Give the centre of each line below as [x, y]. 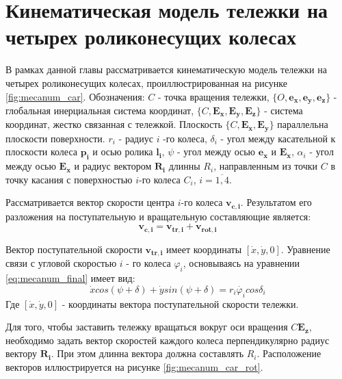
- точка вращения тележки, [213, 96]
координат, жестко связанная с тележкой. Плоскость [114, 124]
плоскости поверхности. [55, 138]
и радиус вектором [113, 166]
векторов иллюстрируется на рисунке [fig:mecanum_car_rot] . [134, 366]
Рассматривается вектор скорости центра [90, 202]
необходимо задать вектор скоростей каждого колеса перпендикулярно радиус [168, 340]
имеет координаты [204, 249]
